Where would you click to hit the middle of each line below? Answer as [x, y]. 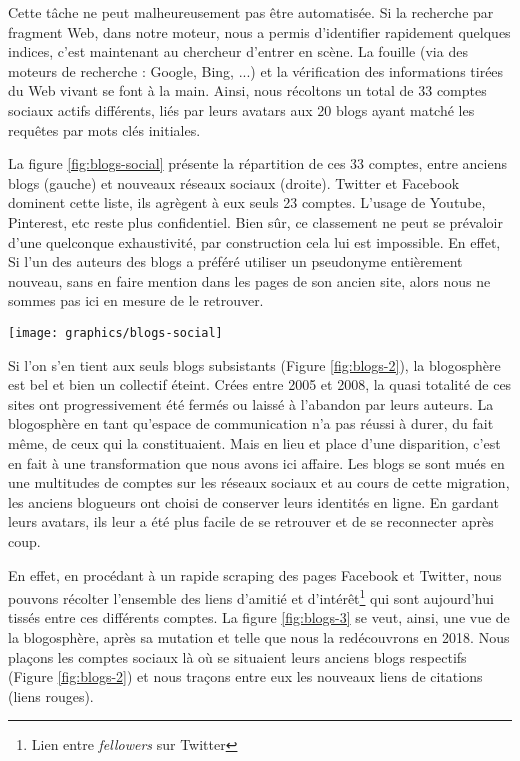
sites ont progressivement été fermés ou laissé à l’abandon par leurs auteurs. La [251, 403]
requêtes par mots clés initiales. [104, 129]
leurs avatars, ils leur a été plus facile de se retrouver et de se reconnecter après [251, 521]
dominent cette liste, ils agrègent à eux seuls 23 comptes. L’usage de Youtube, [247, 202]
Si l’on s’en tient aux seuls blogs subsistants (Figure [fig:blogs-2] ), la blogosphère [254, 364]
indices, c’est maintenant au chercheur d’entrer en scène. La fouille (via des [238, 51]
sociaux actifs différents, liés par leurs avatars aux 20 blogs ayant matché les [241, 109]
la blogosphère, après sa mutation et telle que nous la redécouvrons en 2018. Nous [259, 636]
